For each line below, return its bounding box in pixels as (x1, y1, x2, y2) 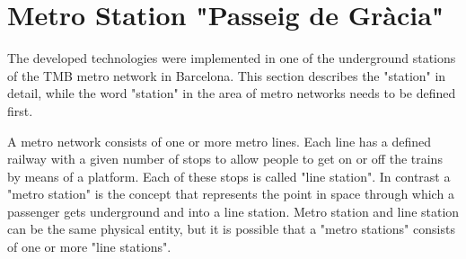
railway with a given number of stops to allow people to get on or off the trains (7, 149, 443, 168)
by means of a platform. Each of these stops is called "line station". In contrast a (7, 166, 451, 185)
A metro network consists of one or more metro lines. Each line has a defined (7, 131, 432, 150)
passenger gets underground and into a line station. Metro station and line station (7, 201, 460, 220)
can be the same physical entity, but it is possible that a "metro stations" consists (7, 219, 455, 238)
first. (7, 101, 33, 120)
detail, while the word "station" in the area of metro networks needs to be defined (7, 84, 456, 103)
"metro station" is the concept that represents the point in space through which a (7, 184, 454, 203)
